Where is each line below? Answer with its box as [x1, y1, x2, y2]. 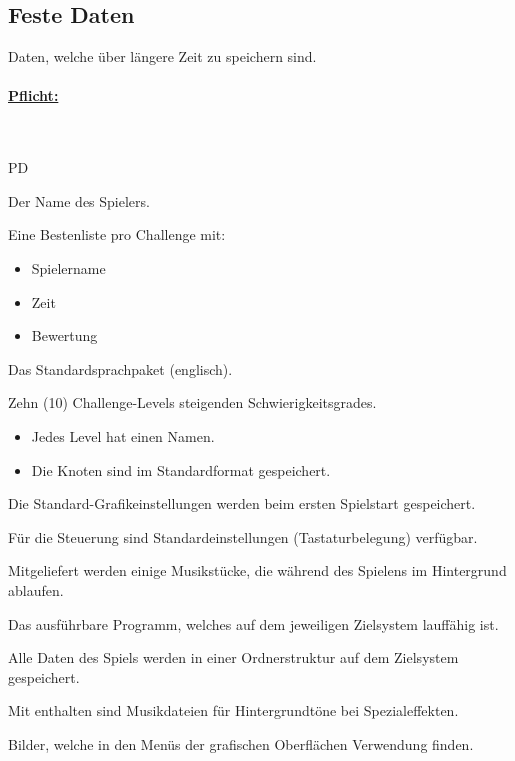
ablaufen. [8, 579, 64, 600]
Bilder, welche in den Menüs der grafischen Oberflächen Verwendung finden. [8, 733, 474, 754]
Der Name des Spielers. [8, 190, 150, 211]
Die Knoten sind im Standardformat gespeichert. [31, 459, 331, 480]
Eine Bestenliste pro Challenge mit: [8, 224, 226, 245]
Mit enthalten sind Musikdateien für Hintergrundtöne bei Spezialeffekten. [8, 700, 459, 721]
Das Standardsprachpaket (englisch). [8, 358, 233, 379]
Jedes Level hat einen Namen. [31, 425, 215, 446]
